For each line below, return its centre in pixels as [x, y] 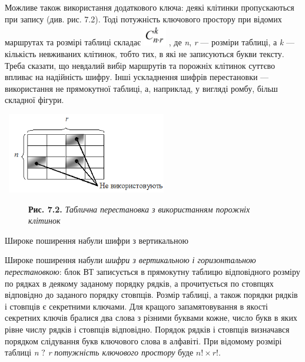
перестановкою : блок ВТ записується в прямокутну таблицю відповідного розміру [152, 272]
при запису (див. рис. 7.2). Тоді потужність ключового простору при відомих [143, 19]
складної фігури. [34, 100]
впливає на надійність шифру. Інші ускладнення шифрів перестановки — [137, 77]
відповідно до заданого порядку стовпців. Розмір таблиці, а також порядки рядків [151, 295]
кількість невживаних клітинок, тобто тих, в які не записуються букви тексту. [145, 54]
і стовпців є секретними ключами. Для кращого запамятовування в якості [136, 306]
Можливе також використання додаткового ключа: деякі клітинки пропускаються [150, 7]
